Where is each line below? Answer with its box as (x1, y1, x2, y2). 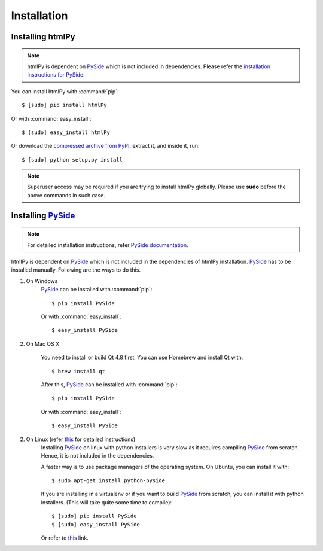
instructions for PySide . (27, 71, 85, 78)
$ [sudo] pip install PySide (51, 513, 137, 520)
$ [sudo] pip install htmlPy (22, 102, 107, 109)
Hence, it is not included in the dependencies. (41, 452, 154, 459)
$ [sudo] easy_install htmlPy (22, 129, 111, 136)
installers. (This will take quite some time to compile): (41, 498, 172, 506)
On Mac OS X (26, 340, 60, 347)
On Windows (26, 277, 58, 284)
